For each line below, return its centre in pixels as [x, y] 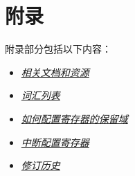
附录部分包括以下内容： [58, 49]
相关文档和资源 [55, 72]
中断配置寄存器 [55, 142]
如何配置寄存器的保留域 [74, 118]
